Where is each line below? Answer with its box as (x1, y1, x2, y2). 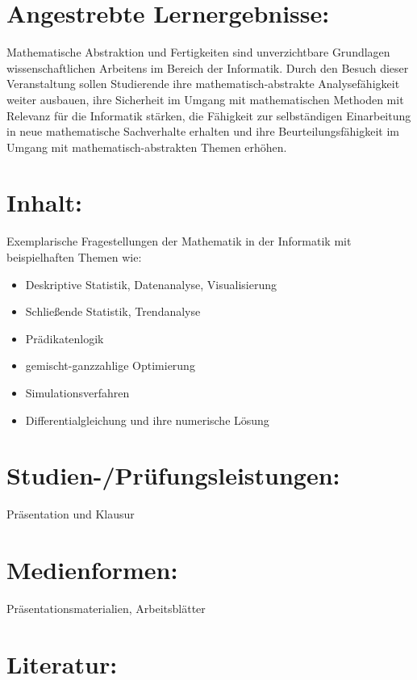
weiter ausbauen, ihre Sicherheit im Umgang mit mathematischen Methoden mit (6, 90, 404, 107)
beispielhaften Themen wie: (6, 249, 142, 265)
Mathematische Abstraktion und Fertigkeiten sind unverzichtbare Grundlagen (6, 44, 390, 61)
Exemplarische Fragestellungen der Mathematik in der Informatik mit (6, 233, 352, 250)
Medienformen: (6, 553, 178, 586)
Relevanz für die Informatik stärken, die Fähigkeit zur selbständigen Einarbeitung (6, 107, 411, 124)
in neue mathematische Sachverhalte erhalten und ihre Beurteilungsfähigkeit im (6, 123, 400, 140)
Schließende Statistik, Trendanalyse (25, 303, 201, 320)
